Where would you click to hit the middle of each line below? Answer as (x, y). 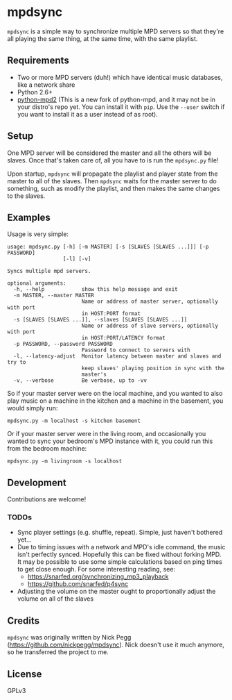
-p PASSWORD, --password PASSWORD (63, 344)
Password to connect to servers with (136, 350)
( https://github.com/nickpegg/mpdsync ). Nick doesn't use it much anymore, (116, 645)
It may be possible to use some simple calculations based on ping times (120, 562)
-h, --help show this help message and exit (96, 290)
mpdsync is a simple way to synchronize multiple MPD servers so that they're (116, 31)
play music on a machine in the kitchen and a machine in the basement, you (115, 401)
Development (37, 482)
